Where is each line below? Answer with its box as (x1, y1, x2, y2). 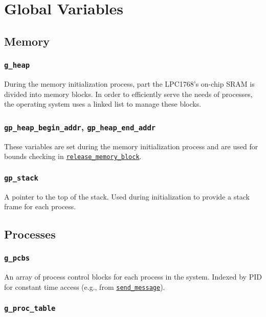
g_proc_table (4, 304, 56, 313)
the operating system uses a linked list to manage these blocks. (4, 98, 202, 109)
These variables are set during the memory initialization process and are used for (4, 141, 258, 151)
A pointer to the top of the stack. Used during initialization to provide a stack (4, 191, 250, 202)
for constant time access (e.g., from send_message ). (4, 281, 165, 292)
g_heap (4, 61, 30, 70)
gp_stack (4, 173, 38, 182)
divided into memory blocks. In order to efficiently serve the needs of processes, (4, 88, 253, 99)
